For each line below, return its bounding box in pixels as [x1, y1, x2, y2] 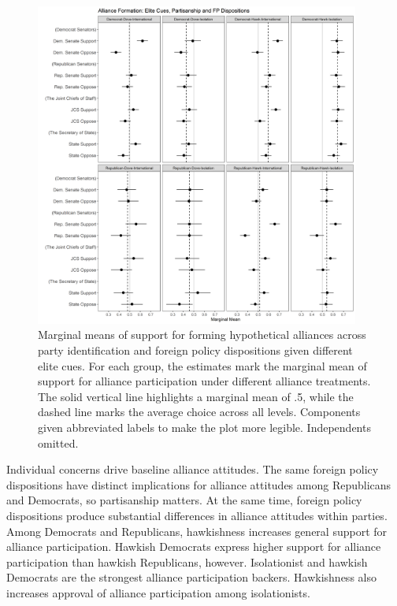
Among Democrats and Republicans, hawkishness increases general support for [6, 522, 388, 539]
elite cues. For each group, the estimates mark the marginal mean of [38, 357, 367, 374]
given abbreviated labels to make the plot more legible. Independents [38, 418, 371, 435]
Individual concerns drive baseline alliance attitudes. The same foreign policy [6, 461, 379, 478]
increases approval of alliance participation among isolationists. [6, 584, 310, 600]
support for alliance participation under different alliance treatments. [38, 373, 371, 389]
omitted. [38, 434, 79, 451]
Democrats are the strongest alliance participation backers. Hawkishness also [6, 569, 377, 586]
